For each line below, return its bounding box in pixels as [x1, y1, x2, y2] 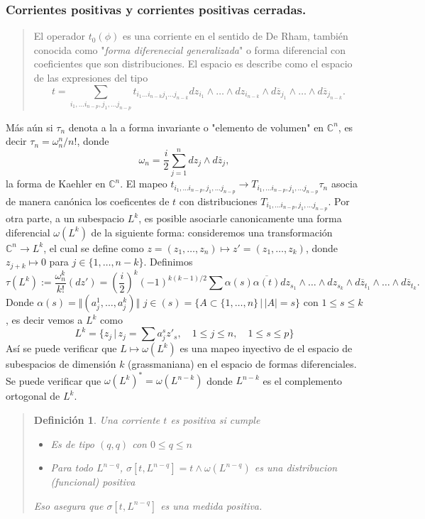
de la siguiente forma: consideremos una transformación [91, 224, 333, 239]
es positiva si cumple [170, 413, 260, 427]
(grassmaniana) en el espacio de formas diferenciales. [128, 356, 357, 371]
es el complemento [263, 373, 343, 388]
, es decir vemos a [6, 312, 83, 327]
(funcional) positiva [50, 474, 136, 489]
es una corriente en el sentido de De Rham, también [122, 28, 348, 43]
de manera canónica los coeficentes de [6, 193, 170, 208]
